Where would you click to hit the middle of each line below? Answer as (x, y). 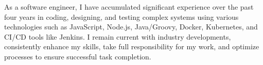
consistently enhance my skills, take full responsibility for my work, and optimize (132, 46)
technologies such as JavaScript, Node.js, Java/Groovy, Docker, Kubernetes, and (131, 27)
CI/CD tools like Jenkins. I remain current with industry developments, (118, 36)
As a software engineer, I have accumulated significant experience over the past (129, 7)
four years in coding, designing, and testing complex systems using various (121, 17)
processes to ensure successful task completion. (78, 56)
